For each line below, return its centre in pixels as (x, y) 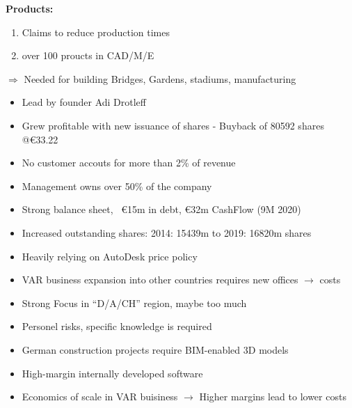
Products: (30, 8)
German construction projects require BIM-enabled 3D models (155, 349)
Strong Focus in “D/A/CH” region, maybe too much (134, 303)
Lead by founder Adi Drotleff (84, 102)
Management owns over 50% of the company (117, 186)
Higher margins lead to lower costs (273, 397)
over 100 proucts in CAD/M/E (88, 55)
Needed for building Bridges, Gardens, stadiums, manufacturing (160, 78)
